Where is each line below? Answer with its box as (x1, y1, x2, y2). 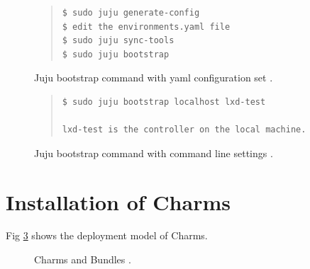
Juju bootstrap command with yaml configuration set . (34, 70, 273, 85)
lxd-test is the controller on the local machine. (62, 125, 306, 135)
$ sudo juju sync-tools (62, 35, 175, 46)
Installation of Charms (6, 187, 231, 216)
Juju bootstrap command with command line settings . (34, 145, 273, 160)
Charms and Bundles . (34, 252, 131, 267)
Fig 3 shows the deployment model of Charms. (6, 228, 208, 243)
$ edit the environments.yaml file (62, 21, 231, 32)
